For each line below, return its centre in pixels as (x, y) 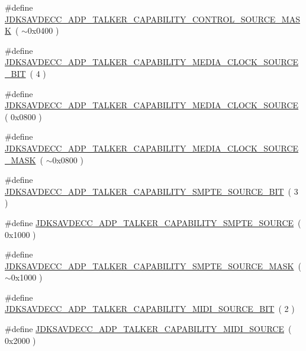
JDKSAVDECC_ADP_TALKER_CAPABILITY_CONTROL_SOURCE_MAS (152, 19)
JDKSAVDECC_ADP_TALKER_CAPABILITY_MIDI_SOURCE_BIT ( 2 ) (150, 309)
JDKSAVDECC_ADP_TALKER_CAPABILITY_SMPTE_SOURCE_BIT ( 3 (152, 191)
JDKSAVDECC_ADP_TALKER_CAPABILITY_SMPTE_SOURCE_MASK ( (153, 265)
